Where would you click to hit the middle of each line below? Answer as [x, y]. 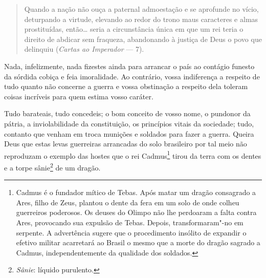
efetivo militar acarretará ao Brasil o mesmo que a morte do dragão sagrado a [138, 242]
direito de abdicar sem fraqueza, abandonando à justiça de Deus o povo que [143, 39]
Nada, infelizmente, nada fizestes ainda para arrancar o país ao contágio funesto [129, 66]
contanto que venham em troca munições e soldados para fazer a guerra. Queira [129, 133]
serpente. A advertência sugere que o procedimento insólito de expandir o [131, 232]
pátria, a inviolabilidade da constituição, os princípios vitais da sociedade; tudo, [129, 123]
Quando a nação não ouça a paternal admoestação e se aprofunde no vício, [141, 9]
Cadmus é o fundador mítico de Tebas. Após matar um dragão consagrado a [136, 192]
